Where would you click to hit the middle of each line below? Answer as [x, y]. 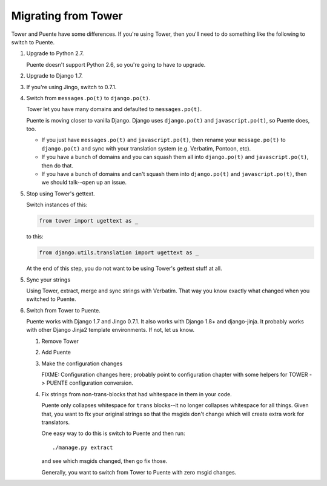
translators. [56, 422]
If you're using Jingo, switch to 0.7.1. [71, 87]
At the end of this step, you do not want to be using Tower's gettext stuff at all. [124, 268]
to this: [35, 237]
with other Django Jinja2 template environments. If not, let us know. [111, 330]
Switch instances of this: [57, 205]
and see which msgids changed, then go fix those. [104, 461]
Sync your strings [48, 280]
